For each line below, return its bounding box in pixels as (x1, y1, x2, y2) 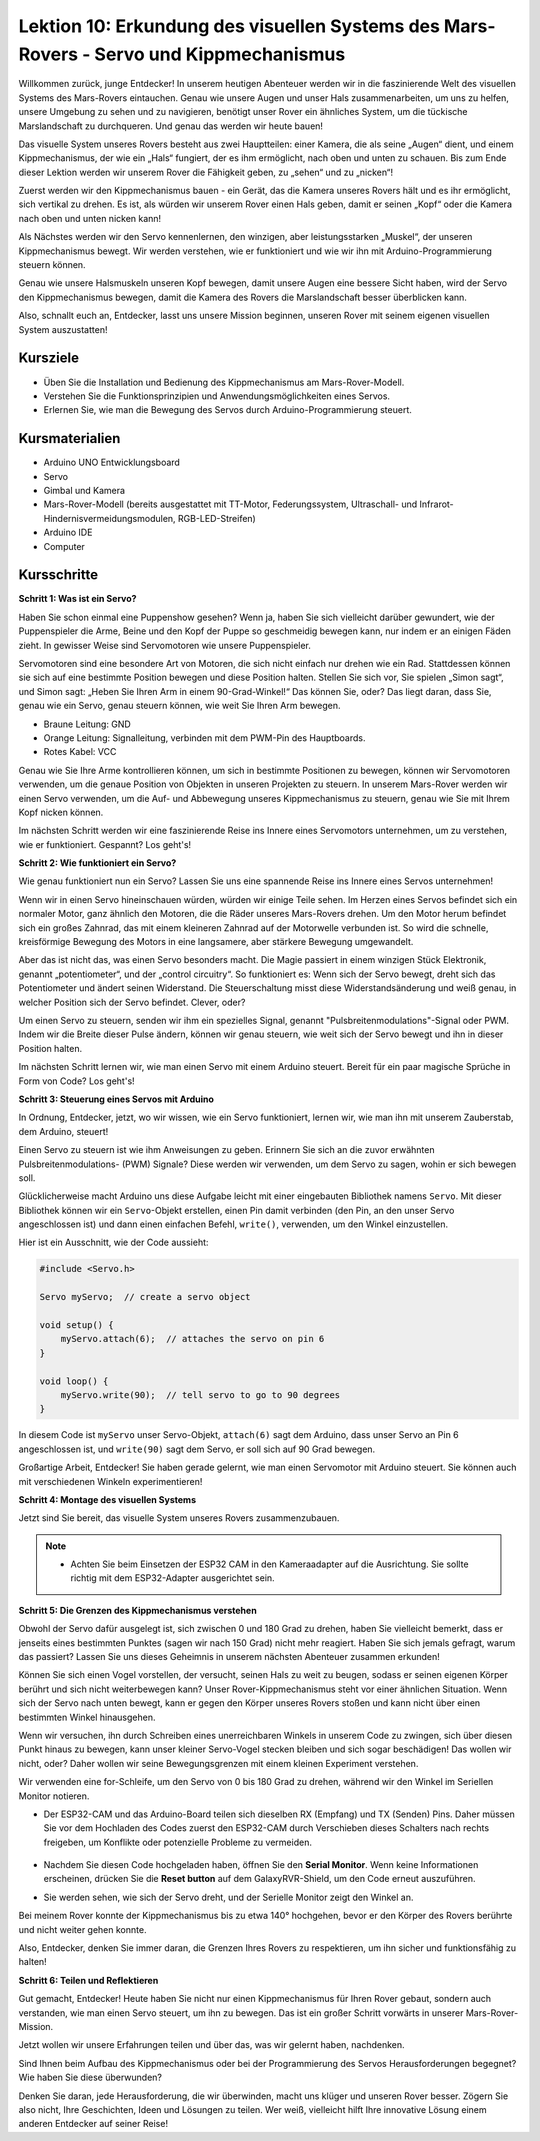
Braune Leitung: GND (43, 718, 132, 730)
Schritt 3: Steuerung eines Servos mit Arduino (18, 1093, 215, 1105)
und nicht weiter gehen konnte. (18, 1923, 147, 1935)
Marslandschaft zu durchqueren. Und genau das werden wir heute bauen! (18, 120, 324, 132)
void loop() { (39, 1375, 109, 1387)
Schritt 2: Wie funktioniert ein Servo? (18, 857, 177, 869)
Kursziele (18, 350, 80, 367)
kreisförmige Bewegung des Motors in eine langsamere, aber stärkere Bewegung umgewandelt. (18, 936, 414, 948)
